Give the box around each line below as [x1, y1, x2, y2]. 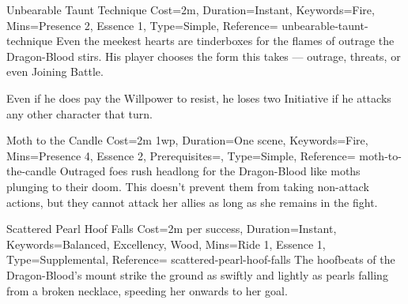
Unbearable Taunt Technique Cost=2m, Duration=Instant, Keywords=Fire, [6, 2, 375, 17]
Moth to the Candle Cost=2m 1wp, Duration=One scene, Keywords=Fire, [6, 132, 368, 148]
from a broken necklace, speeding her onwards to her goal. [6, 282, 288, 298]
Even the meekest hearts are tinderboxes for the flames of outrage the [56, 32, 395, 49]
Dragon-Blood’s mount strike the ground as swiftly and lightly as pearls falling [6, 266, 388, 283]
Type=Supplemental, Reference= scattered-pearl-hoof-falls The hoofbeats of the [6, 251, 395, 268]
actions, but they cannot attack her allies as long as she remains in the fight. [6, 193, 378, 210]
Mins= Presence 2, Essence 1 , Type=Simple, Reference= [6, 17, 278, 33]
